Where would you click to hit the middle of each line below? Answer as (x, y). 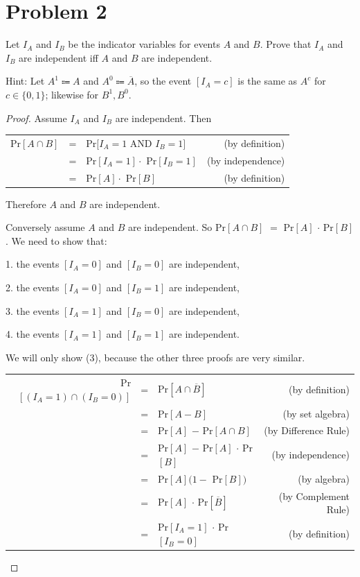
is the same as (268, 81)
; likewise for (72, 94)
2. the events (33, 287)
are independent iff (58, 57)
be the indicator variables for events (144, 44)
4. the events (33, 334)
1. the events (33, 264)
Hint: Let (25, 81)
